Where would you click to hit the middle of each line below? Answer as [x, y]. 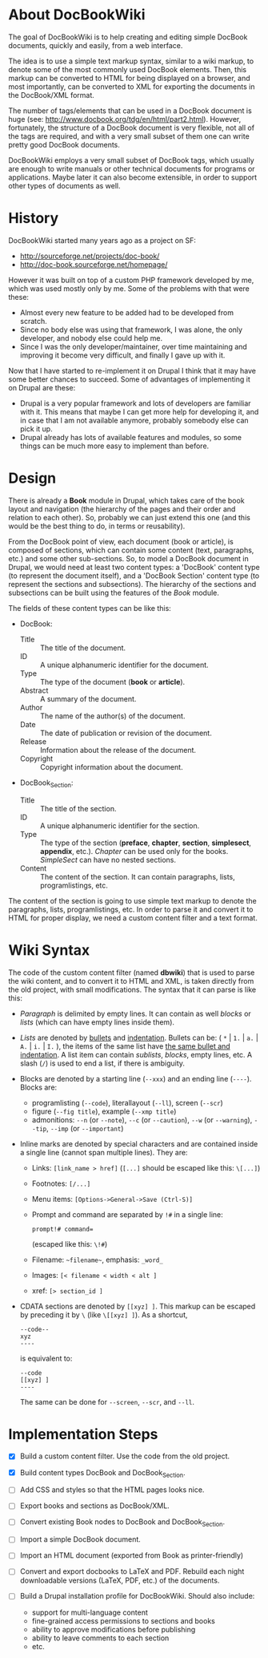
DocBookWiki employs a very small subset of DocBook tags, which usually [131, 160]
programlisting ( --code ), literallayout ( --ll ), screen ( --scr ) [128, 1102]
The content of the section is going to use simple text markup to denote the [133, 900]
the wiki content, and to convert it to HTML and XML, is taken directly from [131, 981]
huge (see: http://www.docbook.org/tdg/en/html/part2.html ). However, [125, 119]
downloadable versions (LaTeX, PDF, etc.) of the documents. [120, 1580]
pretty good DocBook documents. [64, 144]
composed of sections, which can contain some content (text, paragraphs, [131, 550]
